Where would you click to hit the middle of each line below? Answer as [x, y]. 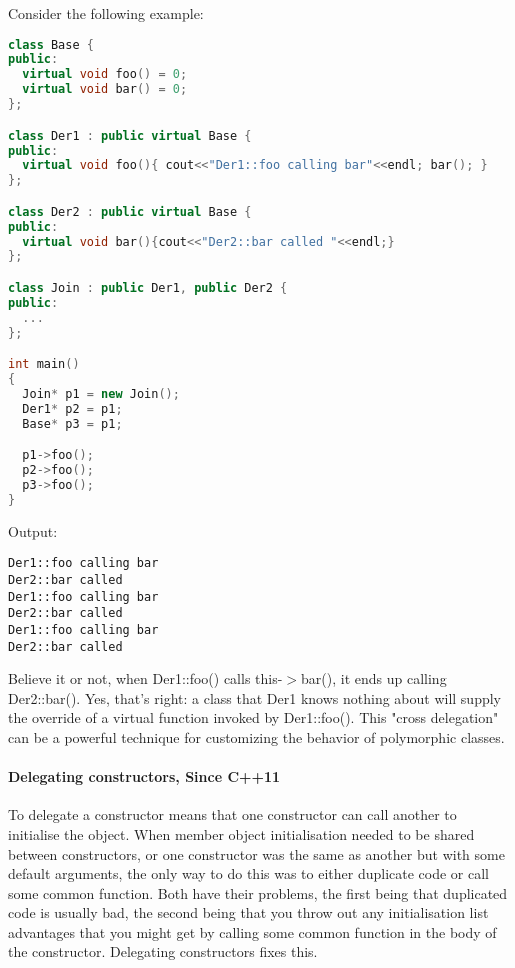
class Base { [51, 44]
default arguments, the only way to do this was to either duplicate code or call [248, 873]
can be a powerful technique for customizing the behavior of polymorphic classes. [256, 736]
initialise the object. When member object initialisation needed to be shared [241, 833]
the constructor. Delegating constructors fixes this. [163, 951]
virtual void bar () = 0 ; [105, 89]
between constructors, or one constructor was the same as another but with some [256, 853]
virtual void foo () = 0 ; [105, 74]
